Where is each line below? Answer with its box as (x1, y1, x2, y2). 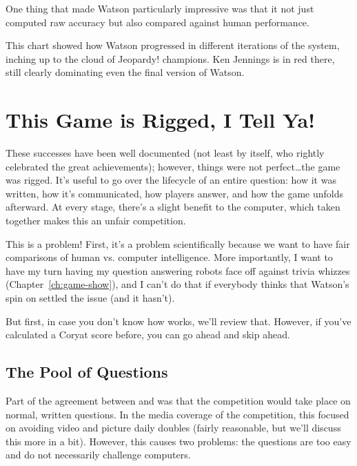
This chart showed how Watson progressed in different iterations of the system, (6, 38, 340, 52)
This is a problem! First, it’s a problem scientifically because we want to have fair (6, 236, 350, 251)
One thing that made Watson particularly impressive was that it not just (6, 1, 314, 15)
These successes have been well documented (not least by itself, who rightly (6, 146, 325, 160)
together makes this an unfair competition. (6, 213, 186, 228)
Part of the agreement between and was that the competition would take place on (6, 394, 351, 408)
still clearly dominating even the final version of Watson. (6, 65, 245, 79)
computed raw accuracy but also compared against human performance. (6, 14, 309, 29)
